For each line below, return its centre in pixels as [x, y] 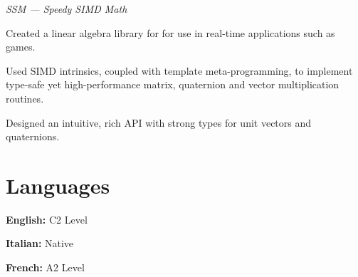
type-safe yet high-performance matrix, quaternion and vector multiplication [173, 84]
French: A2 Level [45, 267]
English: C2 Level [47, 219]
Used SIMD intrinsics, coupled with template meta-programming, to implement [179, 70]
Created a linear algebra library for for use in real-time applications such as [170, 32]
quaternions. [33, 136]
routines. [25, 98]
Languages [58, 185]
